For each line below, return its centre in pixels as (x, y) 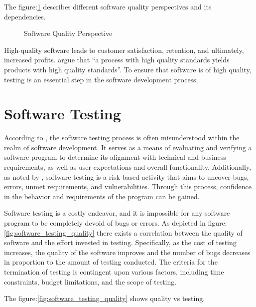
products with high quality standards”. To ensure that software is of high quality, (128, 69)
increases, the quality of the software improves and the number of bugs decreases (127, 252)
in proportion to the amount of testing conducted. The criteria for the (111, 262)
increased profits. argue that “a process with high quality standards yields (117, 60)
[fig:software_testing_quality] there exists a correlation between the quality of (123, 232)
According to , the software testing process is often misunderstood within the (122, 138)
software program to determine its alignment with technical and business (115, 157)
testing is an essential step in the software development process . (101, 79)
